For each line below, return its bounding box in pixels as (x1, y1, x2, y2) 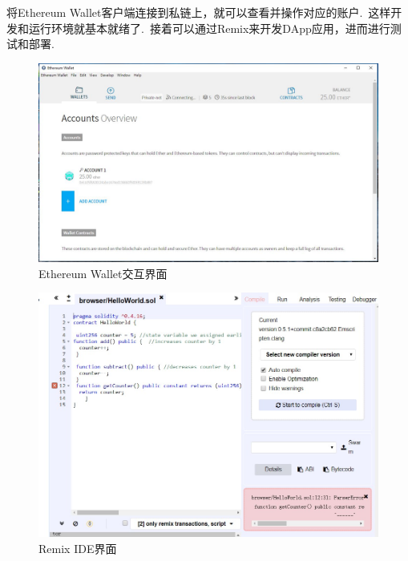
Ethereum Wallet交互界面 (38, 264, 168, 281)
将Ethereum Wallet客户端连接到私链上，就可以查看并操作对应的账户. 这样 (6, 4, 391, 20)
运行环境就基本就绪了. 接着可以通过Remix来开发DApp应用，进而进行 (28, 19, 390, 36)
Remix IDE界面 (38, 540, 117, 557)
